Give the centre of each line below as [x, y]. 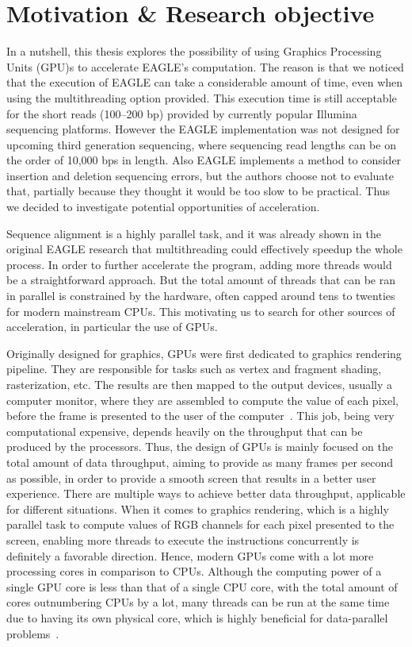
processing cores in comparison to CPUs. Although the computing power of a [194, 571]
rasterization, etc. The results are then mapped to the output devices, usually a [200, 384]
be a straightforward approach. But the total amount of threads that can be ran [201, 280]
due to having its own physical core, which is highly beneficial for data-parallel [197, 617]
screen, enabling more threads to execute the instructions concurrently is [183, 539]
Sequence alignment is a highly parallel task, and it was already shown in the [194, 233]
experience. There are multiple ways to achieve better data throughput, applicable [206, 493]
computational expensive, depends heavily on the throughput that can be [185, 431]
